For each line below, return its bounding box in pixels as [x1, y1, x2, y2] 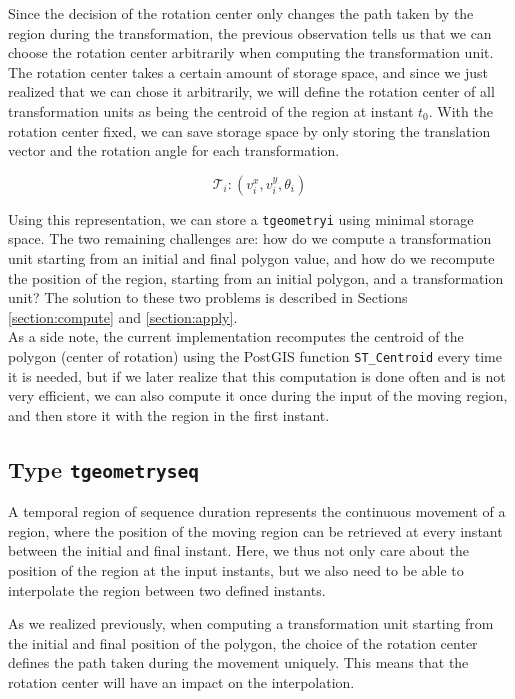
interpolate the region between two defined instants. [8, 579, 326, 600]
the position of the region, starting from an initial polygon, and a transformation [8, 267, 504, 288]
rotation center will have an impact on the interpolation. [8, 671, 355, 692]
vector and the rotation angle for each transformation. [8, 140, 340, 161]
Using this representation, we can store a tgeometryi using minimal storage [8, 208, 474, 229]
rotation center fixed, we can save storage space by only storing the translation [8, 120, 491, 141]
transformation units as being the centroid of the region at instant [8, 100, 414, 121]
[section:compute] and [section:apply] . [8, 306, 238, 327]
